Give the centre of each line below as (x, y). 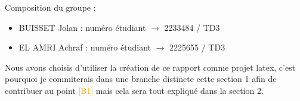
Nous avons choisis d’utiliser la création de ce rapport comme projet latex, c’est (150, 67)
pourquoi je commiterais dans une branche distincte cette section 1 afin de (141, 79)
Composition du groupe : (50, 7)
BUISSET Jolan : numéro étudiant (82, 27)
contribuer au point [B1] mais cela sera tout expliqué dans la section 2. (134, 90)
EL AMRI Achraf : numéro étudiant (85, 47)
